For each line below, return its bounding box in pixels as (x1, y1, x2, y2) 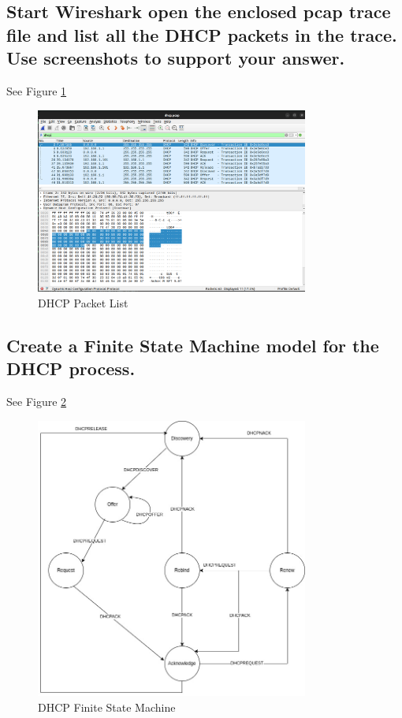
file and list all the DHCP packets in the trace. (6, 22, 397, 47)
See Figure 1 (6, 82, 67, 99)
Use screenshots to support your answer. (6, 46, 345, 70)
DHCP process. (6, 356, 136, 381)
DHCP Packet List (38, 295, 128, 311)
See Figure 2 (6, 393, 67, 410)
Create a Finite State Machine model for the (6, 333, 379, 358)
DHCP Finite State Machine (38, 698, 176, 715)
